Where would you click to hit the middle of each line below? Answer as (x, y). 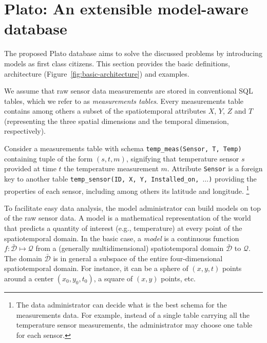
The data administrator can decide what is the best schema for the (121, 305)
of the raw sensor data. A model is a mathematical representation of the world (128, 218)
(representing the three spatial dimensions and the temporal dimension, (117, 121)
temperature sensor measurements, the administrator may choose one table (134, 325)
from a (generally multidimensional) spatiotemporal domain (130, 248)
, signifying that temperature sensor (183, 158)
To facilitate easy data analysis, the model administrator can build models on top (132, 207)
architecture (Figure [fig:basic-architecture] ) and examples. (97, 73)
